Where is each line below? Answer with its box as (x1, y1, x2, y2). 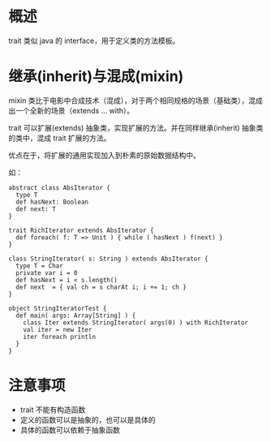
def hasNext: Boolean (15, 198, 89, 206)
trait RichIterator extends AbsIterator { (8, 226, 154, 234)
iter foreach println (23, 333, 96, 341)
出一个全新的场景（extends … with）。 (8, 105, 135, 115)
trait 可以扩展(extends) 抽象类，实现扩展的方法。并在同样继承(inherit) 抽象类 (8, 122, 264, 132)
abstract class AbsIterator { (8, 183, 111, 191)
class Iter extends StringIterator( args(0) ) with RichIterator (23, 318, 249, 327)
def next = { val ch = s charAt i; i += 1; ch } (15, 283, 187, 291)
